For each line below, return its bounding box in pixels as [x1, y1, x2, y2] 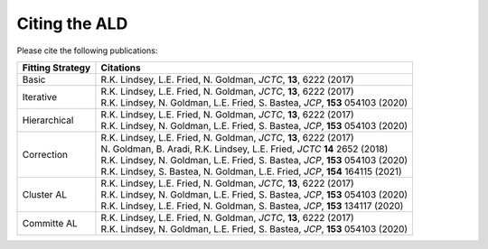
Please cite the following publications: [16, 45, 158, 56]
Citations [100, 61, 141, 74]
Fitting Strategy [22, 61, 91, 74]
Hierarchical [22, 114, 74, 126]
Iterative [22, 90, 58, 103]
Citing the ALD [16, 14, 128, 33]
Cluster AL [22, 188, 68, 200]
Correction [22, 148, 68, 161]
